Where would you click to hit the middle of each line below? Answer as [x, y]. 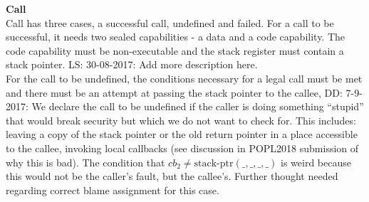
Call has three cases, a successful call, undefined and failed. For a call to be [170, 22]
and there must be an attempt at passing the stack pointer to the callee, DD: [174, 92]
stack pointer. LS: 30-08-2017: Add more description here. [132, 64]
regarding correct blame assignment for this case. [113, 190]
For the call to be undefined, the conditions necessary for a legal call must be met [184, 78]
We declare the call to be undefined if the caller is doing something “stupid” [198, 106]
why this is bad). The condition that [85, 162]
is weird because [316, 162]
